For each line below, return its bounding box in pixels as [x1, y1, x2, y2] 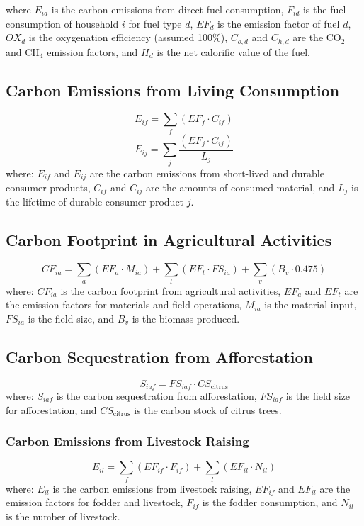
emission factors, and [47, 44, 138, 59]
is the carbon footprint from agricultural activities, [60, 283, 281, 298]
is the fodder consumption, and [202, 495, 338, 510]
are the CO [292, 30, 341, 45]
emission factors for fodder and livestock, [6, 495, 183, 510]
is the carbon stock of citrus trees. [134, 402, 282, 417]
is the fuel [302, 2, 346, 16]
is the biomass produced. [132, 310, 240, 325]
